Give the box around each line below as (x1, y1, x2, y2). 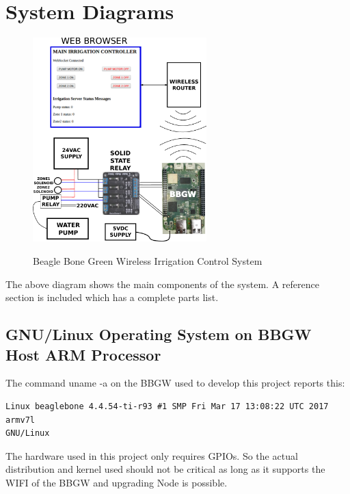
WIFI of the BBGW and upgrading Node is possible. (5, 475, 228, 489)
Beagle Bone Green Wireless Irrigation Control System (33, 254, 262, 268)
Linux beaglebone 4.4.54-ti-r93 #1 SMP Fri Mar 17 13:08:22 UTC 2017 (5, 401, 329, 411)
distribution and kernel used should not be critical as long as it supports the (5, 462, 325, 476)
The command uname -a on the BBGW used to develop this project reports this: (5, 376, 345, 390)
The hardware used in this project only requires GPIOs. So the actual (5, 448, 298, 463)
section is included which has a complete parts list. (5, 290, 219, 304)
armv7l (5, 415, 35, 425)
